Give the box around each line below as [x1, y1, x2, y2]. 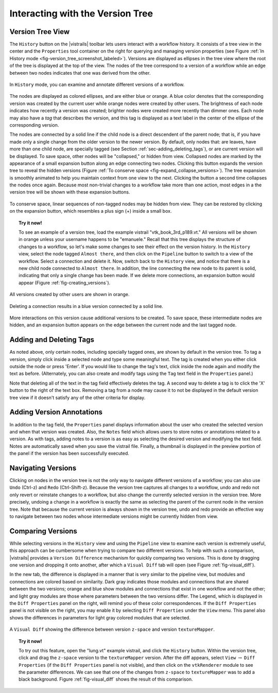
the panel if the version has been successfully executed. [9, 451, 130, 457]
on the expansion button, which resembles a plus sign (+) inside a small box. [9, 208, 172, 214]
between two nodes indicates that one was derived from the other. [9, 70, 151, 76]
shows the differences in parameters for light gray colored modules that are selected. [9, 614, 190, 620]
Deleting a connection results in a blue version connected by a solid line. [9, 303, 163, 309]
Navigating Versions [9, 463, 77, 472]
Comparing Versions [9, 527, 77, 535]
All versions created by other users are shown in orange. [9, 291, 130, 298]
